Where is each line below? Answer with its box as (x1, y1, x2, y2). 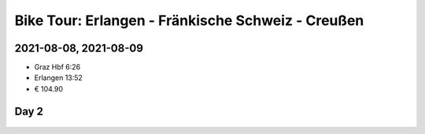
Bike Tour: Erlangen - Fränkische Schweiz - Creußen (14, 12, 364, 29)
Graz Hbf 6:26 (34, 63, 81, 72)
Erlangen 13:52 (34, 73, 83, 82)
